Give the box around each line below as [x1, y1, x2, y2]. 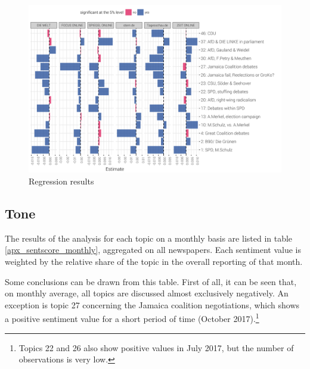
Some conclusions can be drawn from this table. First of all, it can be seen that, [5, 275, 297, 287]
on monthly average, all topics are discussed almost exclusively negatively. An [5, 287, 289, 299]
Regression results [29, 174, 94, 187]
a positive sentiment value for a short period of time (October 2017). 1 [5, 311, 259, 324]
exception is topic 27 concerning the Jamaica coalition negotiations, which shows [5, 298, 300, 311]
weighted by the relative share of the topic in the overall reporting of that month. [5, 255, 303, 267]
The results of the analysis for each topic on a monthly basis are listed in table [5, 232, 293, 244]
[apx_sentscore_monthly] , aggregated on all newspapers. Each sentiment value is [5, 243, 301, 256]
